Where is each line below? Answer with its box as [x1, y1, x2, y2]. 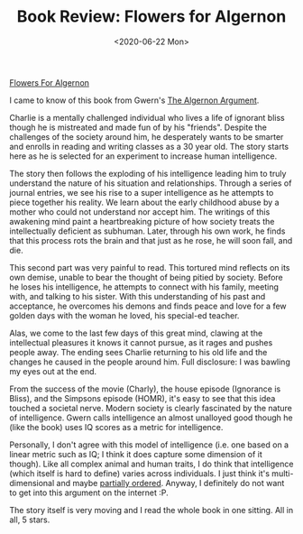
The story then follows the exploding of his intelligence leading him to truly [9, 168, 287, 179]
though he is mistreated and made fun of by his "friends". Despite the [9, 122, 268, 133]
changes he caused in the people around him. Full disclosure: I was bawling [9, 356, 290, 367]
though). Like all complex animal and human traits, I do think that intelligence [9, 458, 294, 469]
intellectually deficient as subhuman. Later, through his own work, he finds [9, 226, 286, 236]
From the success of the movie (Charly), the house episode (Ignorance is [9, 383, 281, 394]
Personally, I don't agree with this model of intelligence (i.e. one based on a [9, 439, 289, 450]
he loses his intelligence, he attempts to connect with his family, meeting [9, 281, 280, 292]
